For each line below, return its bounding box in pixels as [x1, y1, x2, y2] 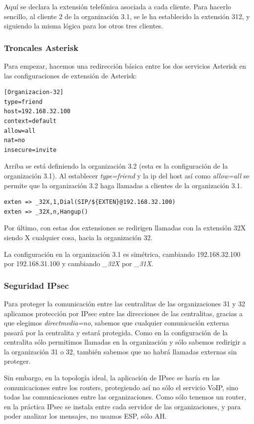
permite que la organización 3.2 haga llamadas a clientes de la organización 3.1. [4, 180, 242, 190]
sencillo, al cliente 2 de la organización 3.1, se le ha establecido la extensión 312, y [4, 11, 250, 21]
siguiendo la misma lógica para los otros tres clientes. [4, 21, 163, 31]
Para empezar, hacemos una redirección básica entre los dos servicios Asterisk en [4, 61, 246, 71]
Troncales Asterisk [4, 41, 79, 53]
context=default [4, 117, 57, 125]
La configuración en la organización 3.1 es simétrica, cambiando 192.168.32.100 [4, 249, 241, 259]
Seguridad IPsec [4, 279, 69, 291]
